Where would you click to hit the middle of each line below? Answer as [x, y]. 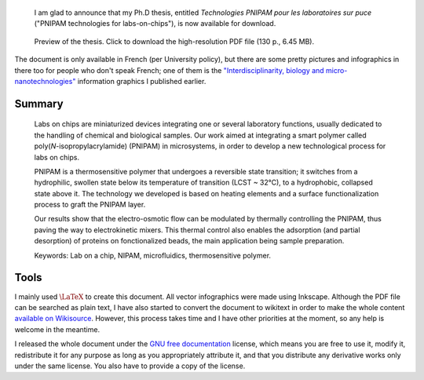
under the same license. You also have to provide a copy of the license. [130, 366]
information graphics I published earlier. [142, 81]
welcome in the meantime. [57, 329]
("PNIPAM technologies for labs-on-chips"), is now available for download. [155, 24]
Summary [39, 103]
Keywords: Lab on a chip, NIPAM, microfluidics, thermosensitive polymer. [152, 255]
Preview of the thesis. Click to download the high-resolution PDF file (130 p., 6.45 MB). [174, 41]
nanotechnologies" [45, 81]
